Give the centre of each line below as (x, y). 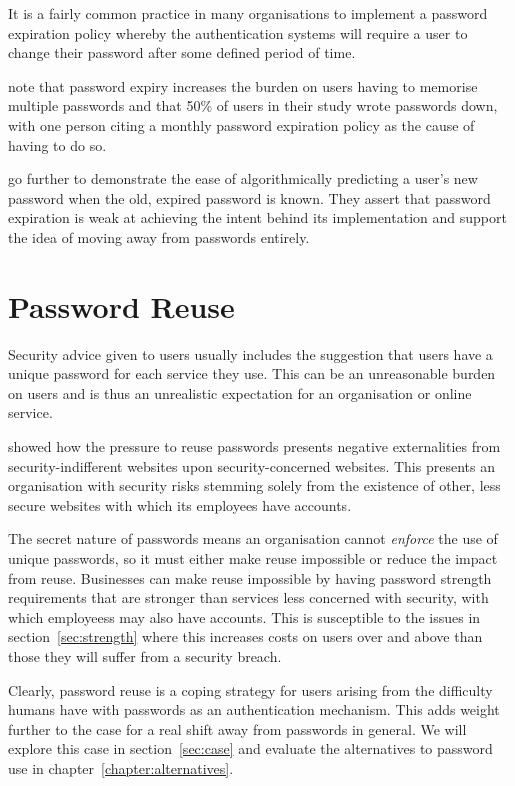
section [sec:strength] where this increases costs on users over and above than (245, 636)
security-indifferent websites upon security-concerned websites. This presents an (251, 465)
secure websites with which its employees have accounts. (180, 504)
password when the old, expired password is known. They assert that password (249, 197)
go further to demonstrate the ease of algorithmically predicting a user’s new (243, 178)
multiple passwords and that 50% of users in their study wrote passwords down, (253, 105)
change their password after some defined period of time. (182, 52)
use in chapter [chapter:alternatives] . (121, 767)
